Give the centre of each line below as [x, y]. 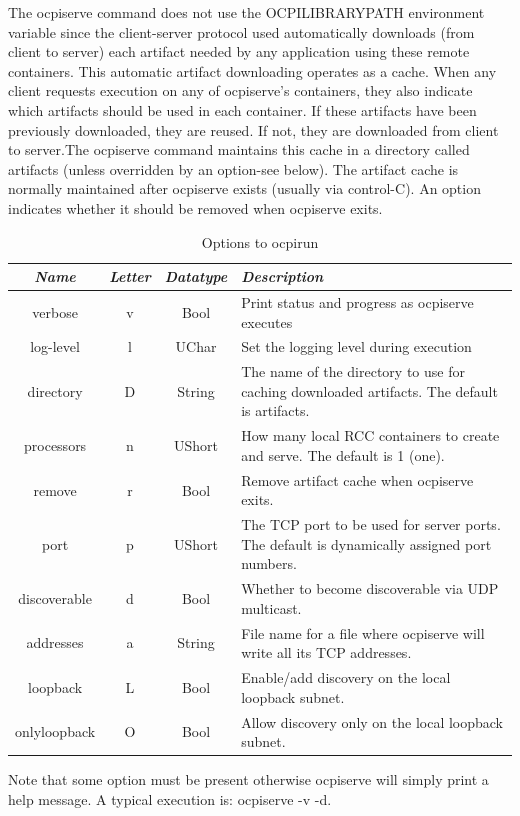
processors [55, 445]
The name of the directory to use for [353, 371]
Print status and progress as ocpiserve [357, 301]
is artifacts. [275, 410]
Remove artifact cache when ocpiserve [357, 479]
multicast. [271, 607]
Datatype [196, 276]
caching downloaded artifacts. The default [369, 390]
